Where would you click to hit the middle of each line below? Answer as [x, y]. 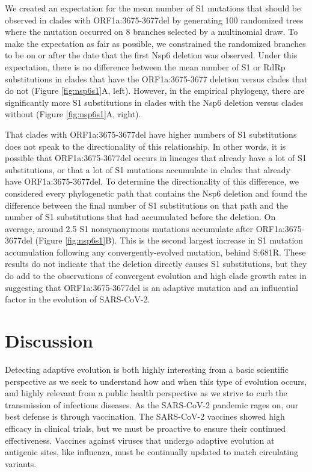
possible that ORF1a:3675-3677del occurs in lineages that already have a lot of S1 [156, 158]
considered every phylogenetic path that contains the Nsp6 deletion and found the [156, 193]
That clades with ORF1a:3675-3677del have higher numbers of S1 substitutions [151, 134]
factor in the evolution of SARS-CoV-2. [78, 299]
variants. [21, 463]
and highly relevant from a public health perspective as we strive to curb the [146, 393]
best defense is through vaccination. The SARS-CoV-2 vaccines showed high [145, 416]
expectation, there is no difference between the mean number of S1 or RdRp [145, 66]
